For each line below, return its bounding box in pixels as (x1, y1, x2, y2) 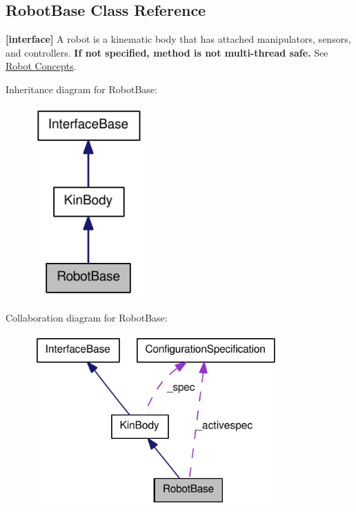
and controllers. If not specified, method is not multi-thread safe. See (6, 45, 328, 59)
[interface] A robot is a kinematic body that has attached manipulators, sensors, (6, 32, 351, 46)
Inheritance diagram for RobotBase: (6, 81, 157, 96)
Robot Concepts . (6, 59, 77, 73)
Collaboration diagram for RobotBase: (6, 311, 168, 325)
